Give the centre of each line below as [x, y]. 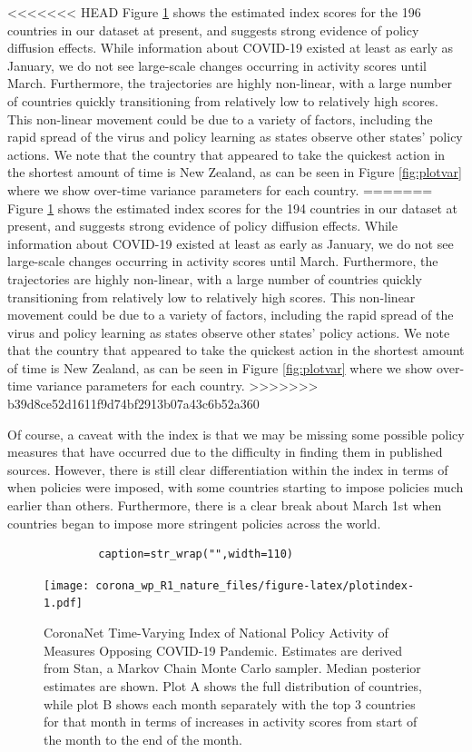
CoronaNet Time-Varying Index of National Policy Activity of [216, 633]
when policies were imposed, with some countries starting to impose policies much [236, 487]
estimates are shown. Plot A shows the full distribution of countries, [233, 685]
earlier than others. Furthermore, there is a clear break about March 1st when [225, 505]
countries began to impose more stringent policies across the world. [194, 523]
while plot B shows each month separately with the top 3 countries [230, 703]
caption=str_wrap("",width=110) [196, 554]
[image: [67, 585]
